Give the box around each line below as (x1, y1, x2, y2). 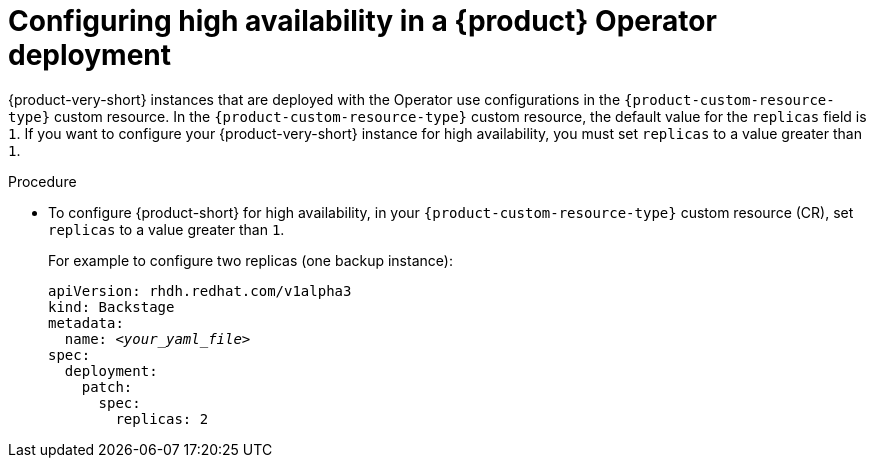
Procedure (8, 172, 77, 190)
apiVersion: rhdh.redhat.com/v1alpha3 (48, 282, 352, 299)
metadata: (48, 314, 124, 331)
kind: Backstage (48, 298, 175, 315)
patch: (81, 378, 133, 395)
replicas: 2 (115, 410, 209, 427)
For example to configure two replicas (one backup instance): (48, 251, 453, 269)
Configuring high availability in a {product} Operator (8, 4, 717, 38)
